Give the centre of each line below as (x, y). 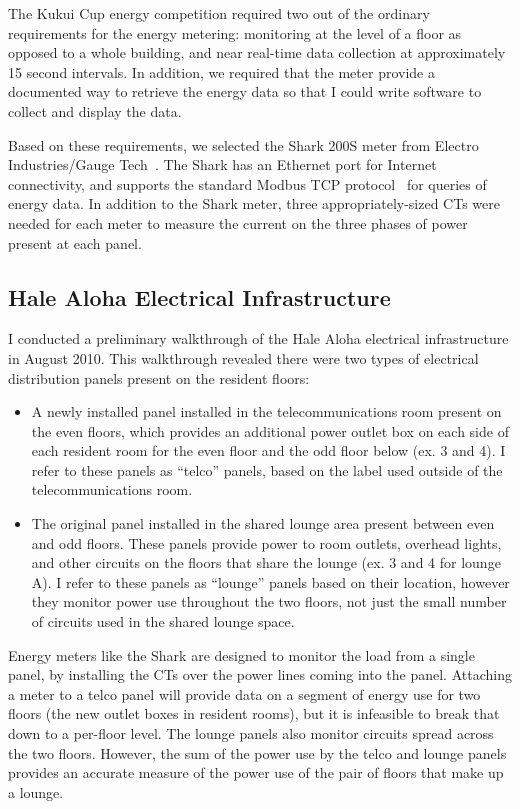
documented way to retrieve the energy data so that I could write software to (245, 91)
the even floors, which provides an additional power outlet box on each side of (270, 430)
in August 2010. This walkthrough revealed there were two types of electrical (243, 357)
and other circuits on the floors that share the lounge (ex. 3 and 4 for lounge (266, 562)
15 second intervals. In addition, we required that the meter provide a (221, 71)
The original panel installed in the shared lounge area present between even (263, 523)
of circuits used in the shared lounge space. (163, 621)
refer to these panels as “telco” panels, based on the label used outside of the (267, 469)
